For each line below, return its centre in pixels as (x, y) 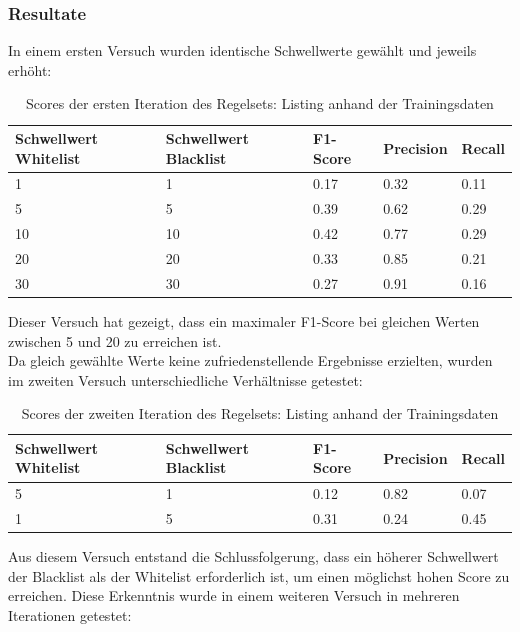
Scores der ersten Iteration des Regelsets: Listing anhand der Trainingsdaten (260, 103)
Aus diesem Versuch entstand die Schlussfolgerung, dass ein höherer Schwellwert (253, 556)
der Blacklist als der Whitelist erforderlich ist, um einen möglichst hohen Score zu (259, 575)
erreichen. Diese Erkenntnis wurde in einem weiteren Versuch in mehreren (234, 595)
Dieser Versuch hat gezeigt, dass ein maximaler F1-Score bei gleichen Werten (244, 320)
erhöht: (30, 69)
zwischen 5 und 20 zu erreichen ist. (115, 340)
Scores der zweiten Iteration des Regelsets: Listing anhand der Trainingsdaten (260, 413)
